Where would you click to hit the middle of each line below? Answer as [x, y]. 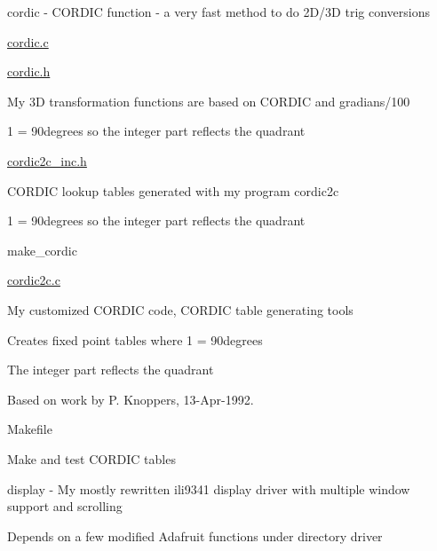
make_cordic [42, 250]
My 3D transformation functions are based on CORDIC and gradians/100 [209, 101]
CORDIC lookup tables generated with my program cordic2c [173, 190]
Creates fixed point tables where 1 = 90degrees [135, 339]
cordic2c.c [34, 280]
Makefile [30, 429]
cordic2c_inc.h [47, 160]
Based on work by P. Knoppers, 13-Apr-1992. [131, 399]
